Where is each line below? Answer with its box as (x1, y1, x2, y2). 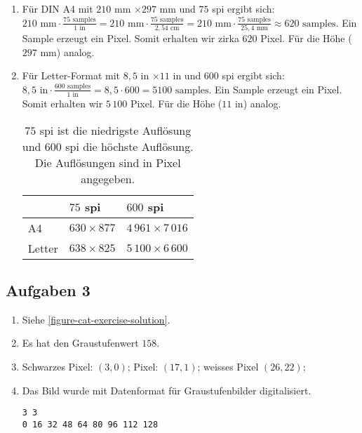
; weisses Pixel (197, 359, 259, 373)
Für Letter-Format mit (22, 68, 121, 83)
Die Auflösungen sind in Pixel (34, 154, 181, 171)
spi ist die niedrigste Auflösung (39, 121, 192, 138)
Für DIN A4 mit (22, 1, 93, 15)
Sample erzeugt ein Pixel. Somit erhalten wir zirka (22, 30, 239, 45)
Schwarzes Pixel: (22, 359, 93, 373)
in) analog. (234, 96, 281, 110)
